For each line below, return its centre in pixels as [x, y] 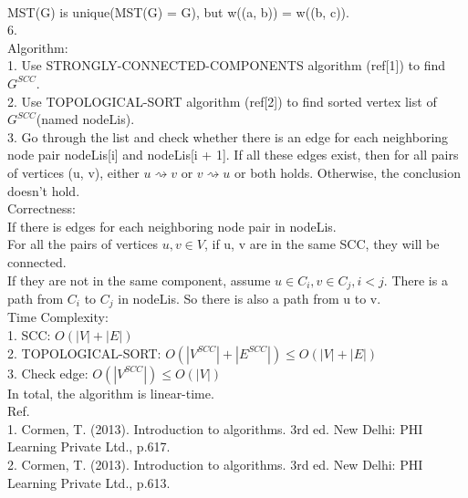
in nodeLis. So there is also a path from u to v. [250, 298]
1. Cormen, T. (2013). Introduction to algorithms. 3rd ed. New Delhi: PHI [215, 428]
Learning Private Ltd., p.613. [89, 482]
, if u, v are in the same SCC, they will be [322, 244]
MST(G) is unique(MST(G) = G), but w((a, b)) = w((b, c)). [178, 11]
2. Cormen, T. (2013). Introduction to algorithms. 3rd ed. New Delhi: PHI [215, 464]
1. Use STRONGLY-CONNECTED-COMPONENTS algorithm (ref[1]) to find [226, 65]
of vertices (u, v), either [73, 172]
